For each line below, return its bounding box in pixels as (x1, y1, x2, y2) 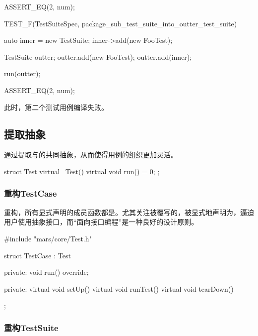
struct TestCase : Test (4, 250, 71, 260)
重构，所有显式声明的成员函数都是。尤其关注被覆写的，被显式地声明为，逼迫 (4, 207, 254, 217)
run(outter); (4, 68, 41, 79)
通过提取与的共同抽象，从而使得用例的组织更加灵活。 (4, 149, 178, 160)
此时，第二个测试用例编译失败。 (4, 102, 108, 112)
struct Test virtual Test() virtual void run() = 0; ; (4, 166, 160, 176)
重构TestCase (4, 187, 57, 200)
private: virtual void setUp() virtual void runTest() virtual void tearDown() (4, 283, 234, 294)
